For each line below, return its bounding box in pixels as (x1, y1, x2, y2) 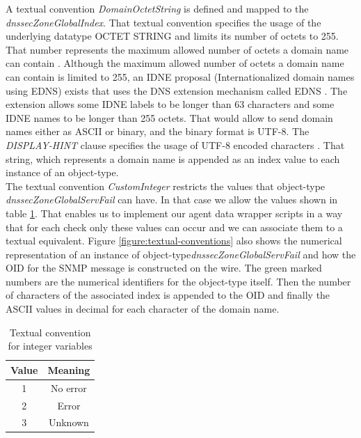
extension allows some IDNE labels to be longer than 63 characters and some (6, 97, 335, 111)
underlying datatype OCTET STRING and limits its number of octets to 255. (6, 29, 339, 43)
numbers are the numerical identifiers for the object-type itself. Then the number (6, 274, 351, 288)
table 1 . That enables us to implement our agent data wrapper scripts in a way (6, 205, 343, 220)
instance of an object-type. (6, 165, 119, 180)
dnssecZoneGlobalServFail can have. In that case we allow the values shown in (6, 192, 338, 207)
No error (50, 380, 87, 395)
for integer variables (8, 338, 93, 353)
